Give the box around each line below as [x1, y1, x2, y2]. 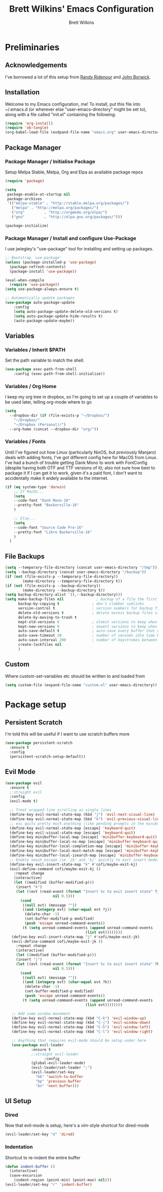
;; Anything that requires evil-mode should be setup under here [11, 1038, 147, 1043]
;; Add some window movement [11, 1011, 70, 1016]
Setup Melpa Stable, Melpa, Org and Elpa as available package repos [5, 169, 143, 175]
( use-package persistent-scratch [5, 741, 73, 746]
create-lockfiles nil [17, 642, 62, 647]
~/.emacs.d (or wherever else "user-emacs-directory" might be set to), [5, 106, 147, 112]
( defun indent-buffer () [5, 1164, 55, 1169]
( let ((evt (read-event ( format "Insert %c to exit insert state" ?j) [16, 889, 162, 894]
